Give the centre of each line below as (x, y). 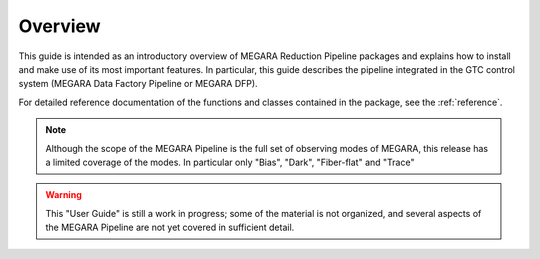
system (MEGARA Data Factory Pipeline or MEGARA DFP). (138, 84)
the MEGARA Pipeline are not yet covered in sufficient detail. (170, 227)
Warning (63, 195)
